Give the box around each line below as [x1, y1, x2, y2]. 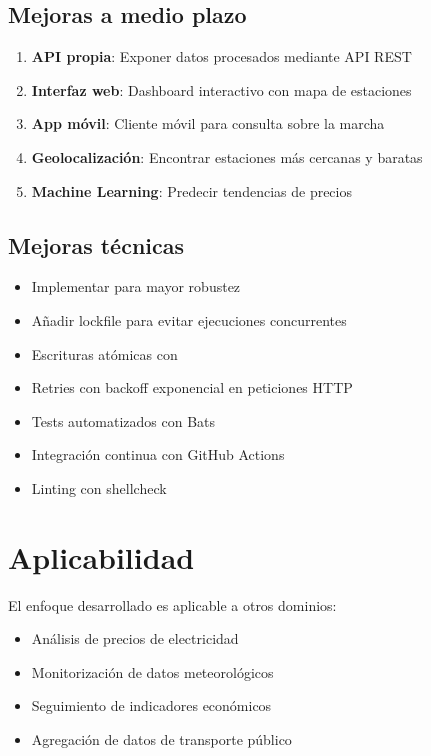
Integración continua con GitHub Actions [31, 444, 285, 465]
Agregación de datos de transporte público [31, 729, 292, 750]
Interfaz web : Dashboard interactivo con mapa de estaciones [31, 79, 412, 100]
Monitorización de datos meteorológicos [31, 661, 274, 682]
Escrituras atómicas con [31, 343, 178, 364]
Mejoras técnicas [8, 229, 185, 260]
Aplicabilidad [8, 536, 195, 577]
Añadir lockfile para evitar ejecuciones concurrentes [31, 309, 347, 330]
